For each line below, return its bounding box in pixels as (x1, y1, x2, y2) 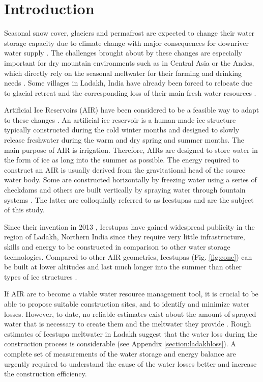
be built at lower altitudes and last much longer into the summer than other (4, 261, 242, 272)
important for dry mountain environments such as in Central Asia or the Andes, (4, 57, 254, 68)
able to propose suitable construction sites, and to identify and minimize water (4, 298, 250, 309)
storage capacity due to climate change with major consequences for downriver (4, 37, 249, 48)
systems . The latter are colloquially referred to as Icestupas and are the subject (4, 194, 254, 205)
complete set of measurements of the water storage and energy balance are (4, 348, 236, 359)
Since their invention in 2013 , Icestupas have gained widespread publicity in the (4, 221, 255, 232)
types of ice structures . (4, 271, 77, 282)
